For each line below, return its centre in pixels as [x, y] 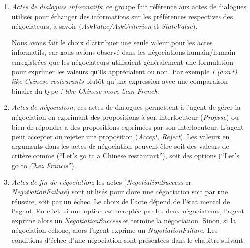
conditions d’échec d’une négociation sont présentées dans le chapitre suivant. [128, 240]
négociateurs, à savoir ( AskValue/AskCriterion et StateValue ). [105, 26]
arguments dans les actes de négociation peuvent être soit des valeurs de [120, 146]
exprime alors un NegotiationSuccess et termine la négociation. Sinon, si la [124, 220]
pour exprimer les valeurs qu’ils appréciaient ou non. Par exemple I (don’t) [124, 71]
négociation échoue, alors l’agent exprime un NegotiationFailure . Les [114, 230]
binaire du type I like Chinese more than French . [85, 90]
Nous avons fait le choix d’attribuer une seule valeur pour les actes [112, 42]
